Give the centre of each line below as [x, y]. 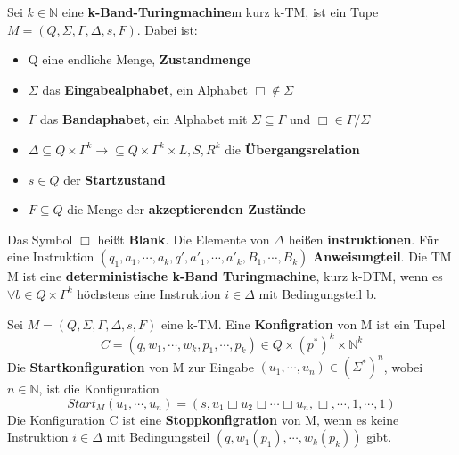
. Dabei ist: [167, 29]
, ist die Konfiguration [99, 389]
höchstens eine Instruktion [149, 293]
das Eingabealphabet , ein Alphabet [145, 89]
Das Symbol [40, 239]
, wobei [403, 366]
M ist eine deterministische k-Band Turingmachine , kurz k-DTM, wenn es [225, 276]
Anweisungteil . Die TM [382, 256]
